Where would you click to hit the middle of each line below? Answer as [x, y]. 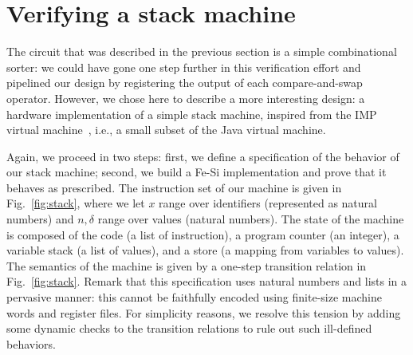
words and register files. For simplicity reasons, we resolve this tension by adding [204, 312]
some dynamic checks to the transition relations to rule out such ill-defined [189, 328]
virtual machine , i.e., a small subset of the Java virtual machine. [166, 130]
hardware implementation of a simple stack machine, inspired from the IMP [192, 114]
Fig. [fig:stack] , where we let [76, 203]
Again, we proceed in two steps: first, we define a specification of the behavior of [203, 156]
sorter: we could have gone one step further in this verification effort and [184, 67]
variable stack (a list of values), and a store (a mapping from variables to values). [205, 250]
